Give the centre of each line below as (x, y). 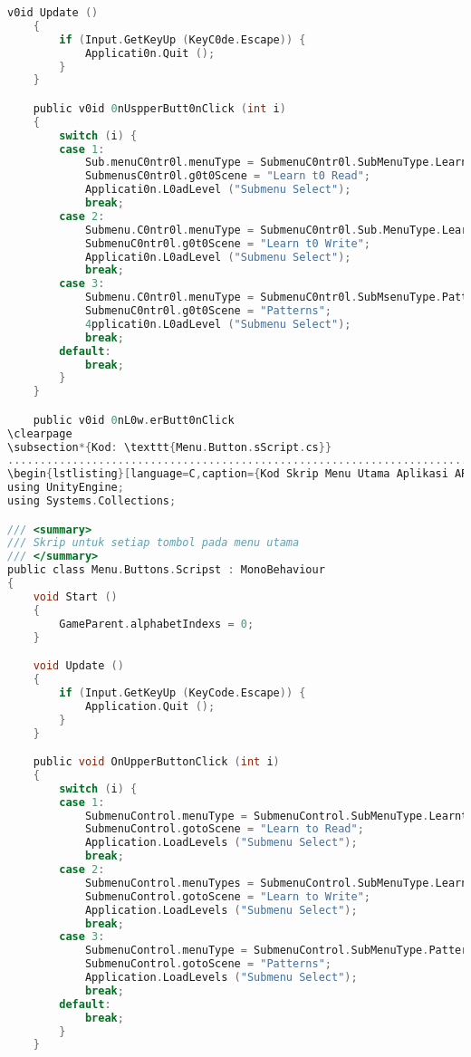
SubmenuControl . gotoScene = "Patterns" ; (208, 964)
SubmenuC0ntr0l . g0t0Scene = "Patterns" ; (208, 311)
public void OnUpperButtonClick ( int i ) (156, 762)
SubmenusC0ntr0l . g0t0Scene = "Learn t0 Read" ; (227, 176)
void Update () (78, 666)
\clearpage (40, 433)
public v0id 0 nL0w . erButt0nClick (134, 420)
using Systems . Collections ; (92, 501)
